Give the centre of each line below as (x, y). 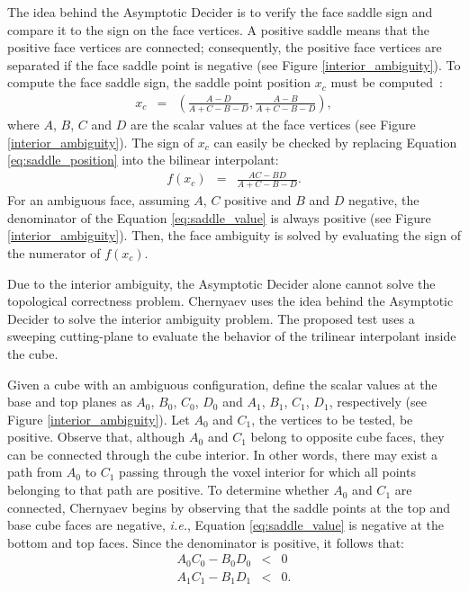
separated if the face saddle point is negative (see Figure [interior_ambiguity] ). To (234, 64)
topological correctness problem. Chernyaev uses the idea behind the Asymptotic (230, 301)
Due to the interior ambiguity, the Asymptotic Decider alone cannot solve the (221, 283)
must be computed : (387, 82)
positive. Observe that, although (96, 437)
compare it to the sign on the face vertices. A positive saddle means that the (219, 29)
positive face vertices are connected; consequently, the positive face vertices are (225, 47)
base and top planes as (70, 402)
